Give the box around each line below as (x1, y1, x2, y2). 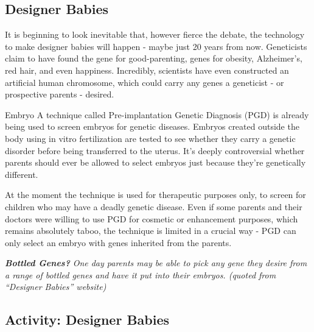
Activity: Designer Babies (5, 310, 170, 329)
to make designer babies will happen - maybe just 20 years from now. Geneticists (5, 40, 307, 52)
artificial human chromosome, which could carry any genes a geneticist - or (5, 76, 284, 88)
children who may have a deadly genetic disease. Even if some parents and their (5, 200, 302, 213)
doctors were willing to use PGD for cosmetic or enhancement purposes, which (5, 212, 298, 225)
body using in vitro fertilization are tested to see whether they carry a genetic (5, 132, 296, 144)
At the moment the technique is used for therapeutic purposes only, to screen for (5, 188, 306, 201)
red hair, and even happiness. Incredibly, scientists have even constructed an (5, 63, 289, 76)
